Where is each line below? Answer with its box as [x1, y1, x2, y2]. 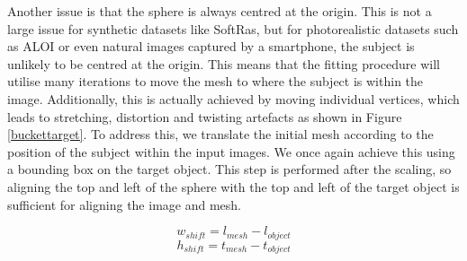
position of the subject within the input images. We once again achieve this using [7, 142, 455, 161]
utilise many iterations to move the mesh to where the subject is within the [7, 72, 424, 91]
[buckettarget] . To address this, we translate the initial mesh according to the [7, 125, 434, 144]
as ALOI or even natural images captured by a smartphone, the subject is [7, 37, 415, 56]
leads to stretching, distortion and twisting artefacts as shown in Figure [7, 107, 402, 126]
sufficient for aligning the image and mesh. [7, 195, 241, 213]
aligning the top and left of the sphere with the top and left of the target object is [7, 177, 460, 196]
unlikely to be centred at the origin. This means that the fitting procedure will [7, 54, 440, 73]
